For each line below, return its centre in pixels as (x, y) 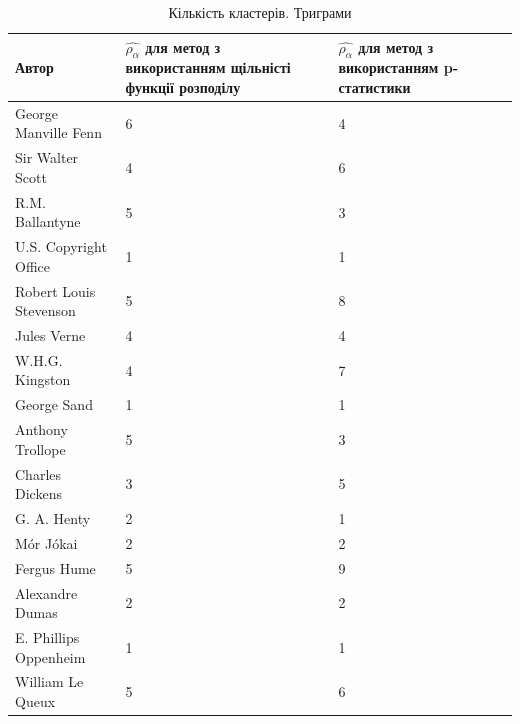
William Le (49, 681)
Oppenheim (50, 656)
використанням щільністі (208, 67)
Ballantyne (48, 221)
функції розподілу (183, 86)
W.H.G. (39, 359)
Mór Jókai (46, 542)
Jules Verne (50, 335)
